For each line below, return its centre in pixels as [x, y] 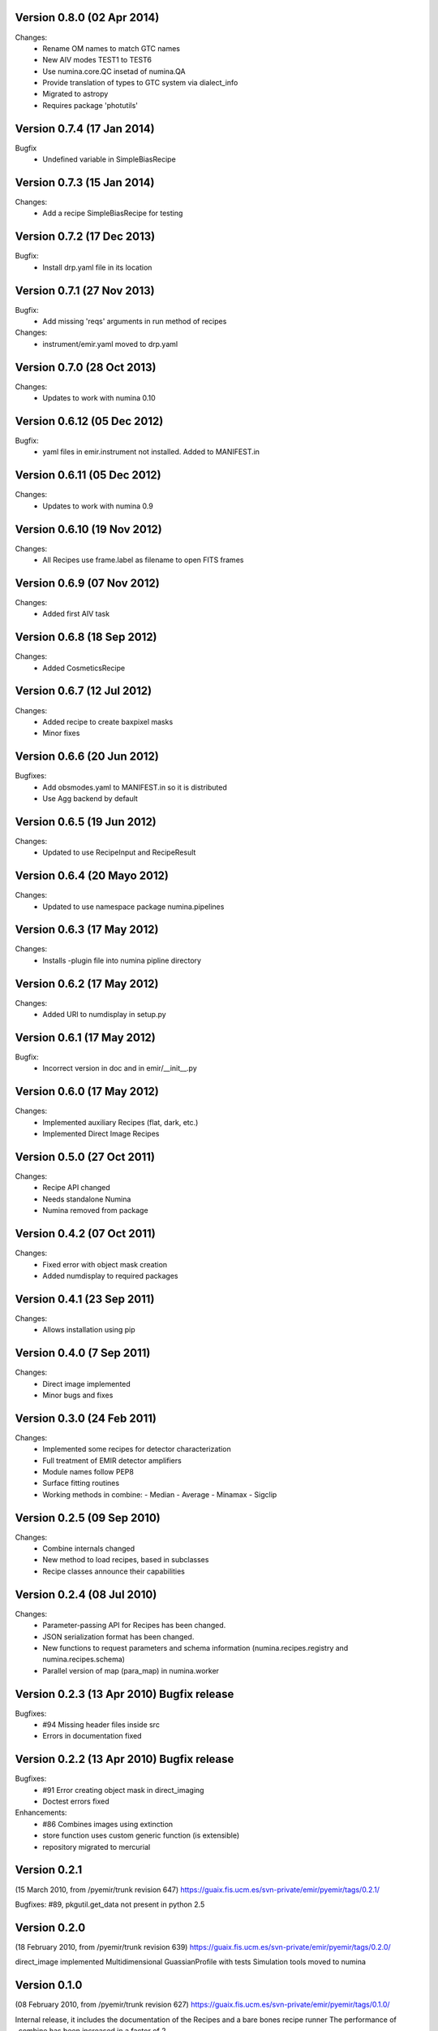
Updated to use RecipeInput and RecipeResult [119, 852]
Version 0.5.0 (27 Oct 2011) [85, 1156]
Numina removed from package [96, 1210]
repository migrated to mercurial [97, 1847]
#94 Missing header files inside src [101, 1725]
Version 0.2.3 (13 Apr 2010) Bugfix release [125, 1694]
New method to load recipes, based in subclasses [126, 1560]
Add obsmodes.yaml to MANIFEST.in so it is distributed [135, 787]
